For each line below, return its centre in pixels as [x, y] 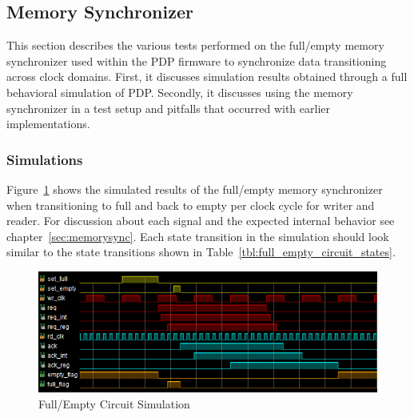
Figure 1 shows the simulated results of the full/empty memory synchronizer [195, 189]
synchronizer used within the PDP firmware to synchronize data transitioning [197, 60]
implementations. [48, 124]
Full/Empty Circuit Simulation [114, 403]
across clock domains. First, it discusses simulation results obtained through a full [207, 76]
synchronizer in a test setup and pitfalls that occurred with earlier [169, 108]
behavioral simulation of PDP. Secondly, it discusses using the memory [180, 92]
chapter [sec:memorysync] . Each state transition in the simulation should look [198, 236]
